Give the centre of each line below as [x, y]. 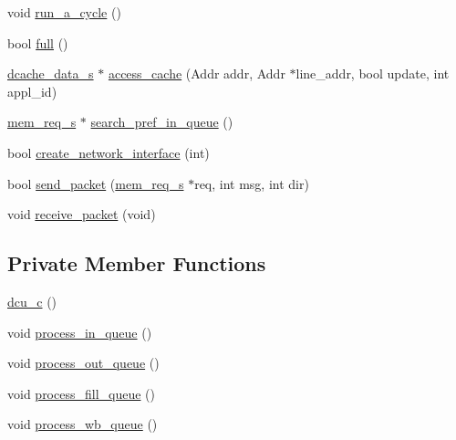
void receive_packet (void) [82, 214]
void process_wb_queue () [83, 424]
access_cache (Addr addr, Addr [197, 73]
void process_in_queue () [80, 332]
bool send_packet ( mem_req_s [96, 183]
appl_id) [32, 91]
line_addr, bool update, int [373, 73]
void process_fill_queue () [81, 393]
